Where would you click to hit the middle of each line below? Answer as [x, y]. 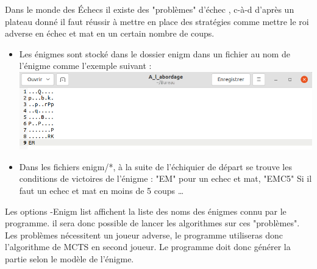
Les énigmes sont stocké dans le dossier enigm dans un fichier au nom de [155, 53]
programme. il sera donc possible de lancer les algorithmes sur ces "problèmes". [152, 223]
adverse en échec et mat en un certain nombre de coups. [110, 33]
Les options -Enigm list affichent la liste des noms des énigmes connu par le [146, 211]
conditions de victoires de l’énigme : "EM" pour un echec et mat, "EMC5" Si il [166, 178]
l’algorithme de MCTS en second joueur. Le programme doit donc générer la [148, 247]
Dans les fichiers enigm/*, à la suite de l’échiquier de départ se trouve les [155, 166]
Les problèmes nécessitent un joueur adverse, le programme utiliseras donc [144, 235]
